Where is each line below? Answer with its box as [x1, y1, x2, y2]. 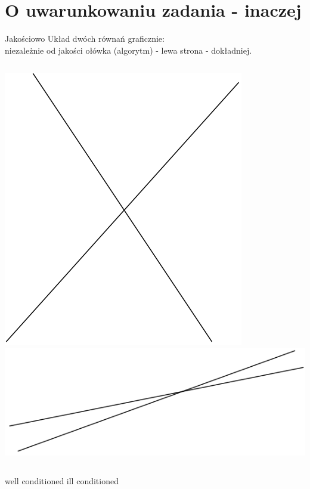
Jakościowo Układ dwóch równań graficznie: [5, 32, 165, 45]
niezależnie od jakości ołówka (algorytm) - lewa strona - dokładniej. [5, 44, 252, 56]
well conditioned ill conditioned [5, 475, 119, 487]
